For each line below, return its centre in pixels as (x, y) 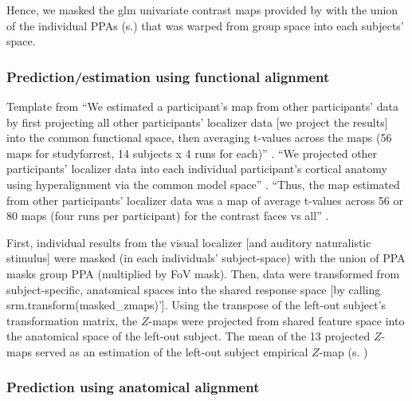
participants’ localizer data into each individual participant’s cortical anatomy (197, 169)
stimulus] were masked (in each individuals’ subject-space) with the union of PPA (206, 258)
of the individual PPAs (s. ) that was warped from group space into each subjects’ (205, 25)
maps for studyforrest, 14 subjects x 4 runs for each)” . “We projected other (192, 153)
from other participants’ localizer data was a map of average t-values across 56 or (205, 200)
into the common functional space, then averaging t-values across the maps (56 (199, 138)
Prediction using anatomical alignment (133, 387)
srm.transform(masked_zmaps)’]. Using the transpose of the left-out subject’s (196, 305)
